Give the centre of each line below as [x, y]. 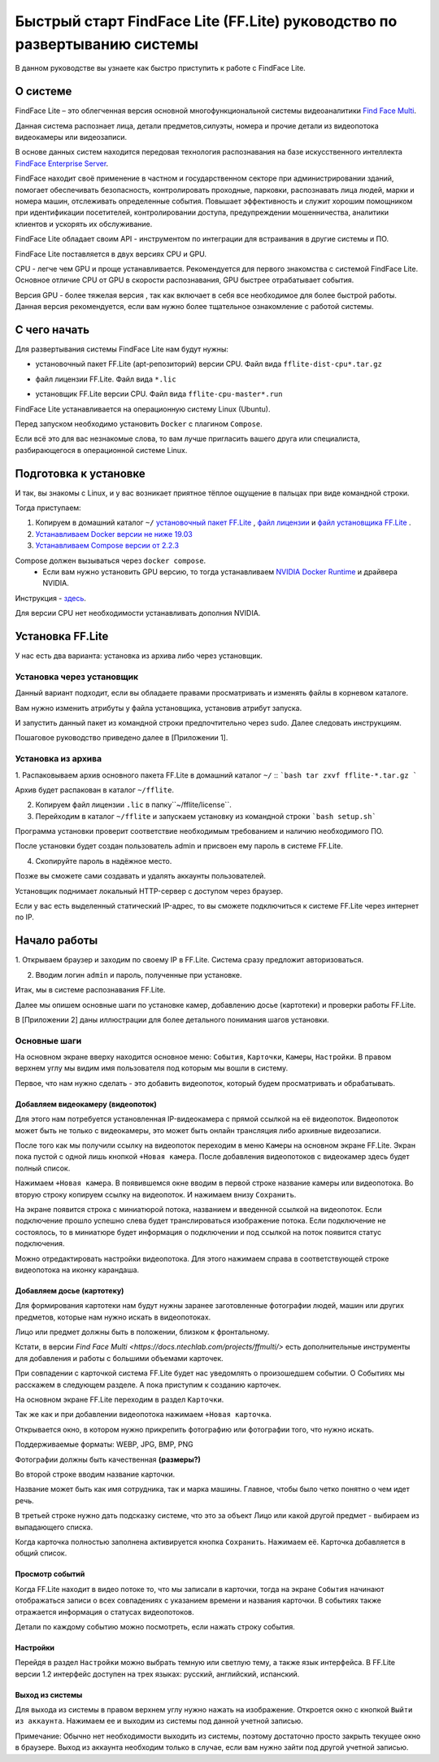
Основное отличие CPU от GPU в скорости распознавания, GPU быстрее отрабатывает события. [185, 280]
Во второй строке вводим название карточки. [95, 1474]
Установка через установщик [77, 677]
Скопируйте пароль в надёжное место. [104, 861]
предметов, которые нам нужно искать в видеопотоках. [113, 1317]
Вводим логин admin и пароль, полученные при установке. [139, 975]
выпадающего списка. [54, 1527]
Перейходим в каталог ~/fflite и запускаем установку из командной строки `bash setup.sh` [206, 816]
